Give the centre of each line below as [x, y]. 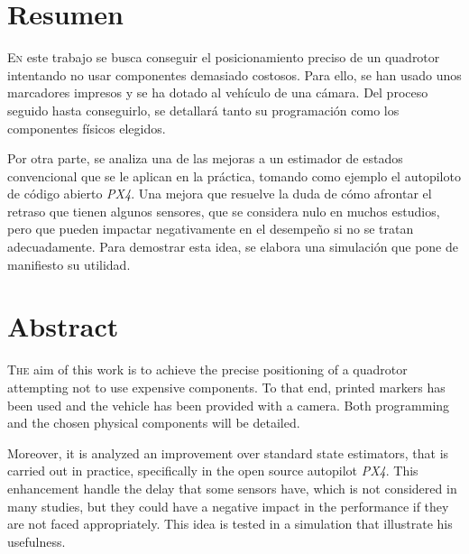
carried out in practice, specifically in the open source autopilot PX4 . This [213, 471]
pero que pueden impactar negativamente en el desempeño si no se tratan [211, 229]
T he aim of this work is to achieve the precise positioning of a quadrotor [207, 369]
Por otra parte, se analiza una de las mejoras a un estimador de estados [205, 158]
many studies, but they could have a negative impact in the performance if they [228, 506]
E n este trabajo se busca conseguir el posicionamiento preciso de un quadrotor [224, 57]
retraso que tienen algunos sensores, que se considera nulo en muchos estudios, [224, 211]
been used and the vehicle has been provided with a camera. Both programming [229, 405]
